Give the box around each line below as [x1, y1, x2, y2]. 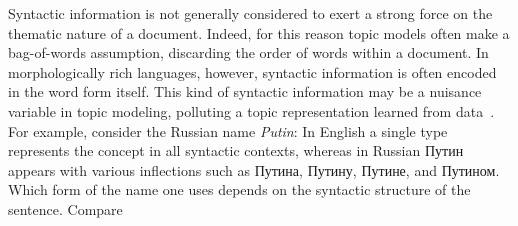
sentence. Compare [8, 198, 123, 219]
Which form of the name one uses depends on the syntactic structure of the [8, 179, 471, 200]
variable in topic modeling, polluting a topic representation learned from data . [8, 100, 495, 121]
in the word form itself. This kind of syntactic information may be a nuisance [8, 81, 482, 102]
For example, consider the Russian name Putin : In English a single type [8, 120, 448, 141]
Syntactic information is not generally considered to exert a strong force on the [8, 3, 493, 23]
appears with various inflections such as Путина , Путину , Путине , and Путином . [8, 159, 500, 180]
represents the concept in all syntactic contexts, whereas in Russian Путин [8, 140, 464, 161]
